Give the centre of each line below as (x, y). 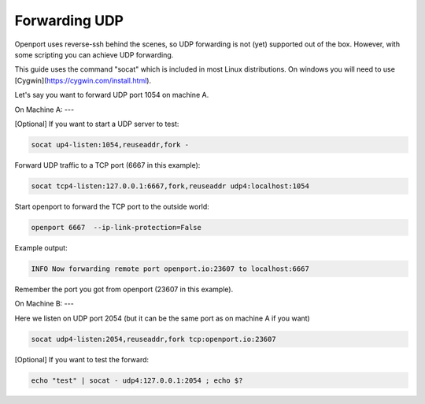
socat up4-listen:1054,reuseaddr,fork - (110, 145)
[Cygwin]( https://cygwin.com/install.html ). (83, 80)
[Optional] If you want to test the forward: (82, 359)
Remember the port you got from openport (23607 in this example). (124, 289)
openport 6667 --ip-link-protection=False (116, 227)
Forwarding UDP (69, 20)
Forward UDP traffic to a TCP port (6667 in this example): (107, 165)
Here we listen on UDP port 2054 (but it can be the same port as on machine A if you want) (162, 318)
